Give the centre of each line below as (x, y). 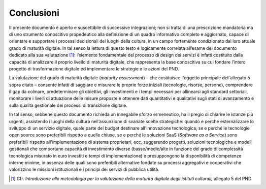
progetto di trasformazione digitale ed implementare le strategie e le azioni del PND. (94, 68)
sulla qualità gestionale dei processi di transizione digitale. (68, 105)
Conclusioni (34, 13)
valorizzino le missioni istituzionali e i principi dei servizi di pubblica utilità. (84, 169)
